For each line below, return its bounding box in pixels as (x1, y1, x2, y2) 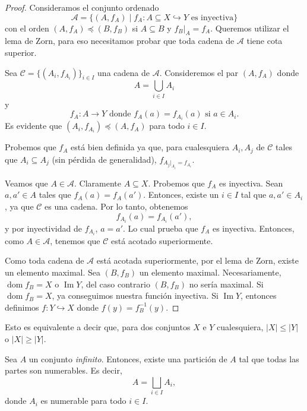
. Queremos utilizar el (210, 21, 289, 34)
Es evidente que (5, 119, 62, 132)
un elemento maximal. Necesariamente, (139, 266, 281, 278)
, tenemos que (50, 234, 100, 246)
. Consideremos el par (159, 66, 239, 78)
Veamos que (5, 176, 48, 189)
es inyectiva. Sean (219, 176, 283, 189)
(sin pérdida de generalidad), (52, 153, 157, 165)
